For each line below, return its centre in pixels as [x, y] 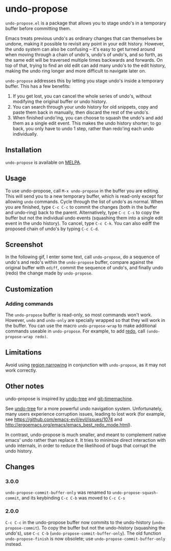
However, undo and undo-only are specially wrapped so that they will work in [85, 320]
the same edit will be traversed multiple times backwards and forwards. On [84, 60]
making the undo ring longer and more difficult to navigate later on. [76, 71]
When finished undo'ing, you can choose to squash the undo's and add [88, 117]
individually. [25, 134]
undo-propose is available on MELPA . [43, 162]
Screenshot [24, 245]
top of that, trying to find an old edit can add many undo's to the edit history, [86, 65]
